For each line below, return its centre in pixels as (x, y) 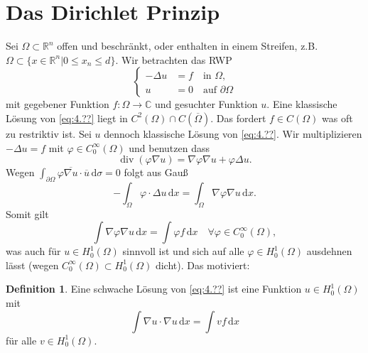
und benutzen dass (169, 147)
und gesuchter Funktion (206, 104)
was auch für (33, 251)
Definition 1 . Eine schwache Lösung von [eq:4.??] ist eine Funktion (154, 289)
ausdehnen (329, 251)
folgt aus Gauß (156, 172)
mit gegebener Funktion (58, 104)
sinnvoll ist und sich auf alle (183, 251)
